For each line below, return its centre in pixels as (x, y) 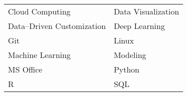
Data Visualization (147, 11)
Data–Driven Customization (57, 26)
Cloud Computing (39, 11)
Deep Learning (139, 26)
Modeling (130, 55)
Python (127, 69)
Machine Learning (39, 55)
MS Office (25, 69)
